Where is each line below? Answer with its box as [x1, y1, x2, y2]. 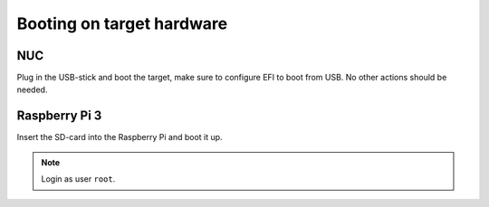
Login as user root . [41, 174, 116, 184]
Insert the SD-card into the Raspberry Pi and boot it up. [16, 132, 223, 143]
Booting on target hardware [16, 14, 228, 33]
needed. [16, 84, 48, 95]
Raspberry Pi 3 [16, 108, 102, 124]
